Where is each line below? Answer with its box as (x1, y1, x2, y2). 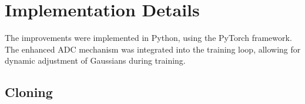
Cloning (5, 83, 53, 101)
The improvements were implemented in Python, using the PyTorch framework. (5, 32, 292, 44)
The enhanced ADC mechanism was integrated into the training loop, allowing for (5, 43, 301, 55)
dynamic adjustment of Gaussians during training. (5, 54, 186, 67)
